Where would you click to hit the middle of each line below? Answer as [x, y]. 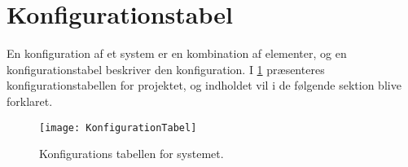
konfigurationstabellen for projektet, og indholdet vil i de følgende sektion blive [204, 85]
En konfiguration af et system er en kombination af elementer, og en [177, 53]
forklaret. [30, 101]
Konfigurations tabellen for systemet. [132, 154]
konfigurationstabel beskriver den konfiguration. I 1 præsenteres [166, 69]
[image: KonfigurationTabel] [118, 127]
